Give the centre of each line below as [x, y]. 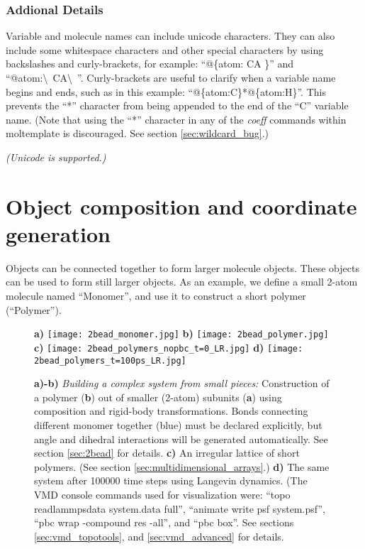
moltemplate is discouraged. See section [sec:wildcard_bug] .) [137, 133]
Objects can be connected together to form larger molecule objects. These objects [182, 267]
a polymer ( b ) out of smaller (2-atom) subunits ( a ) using [158, 397]
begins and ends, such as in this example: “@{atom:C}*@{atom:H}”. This [166, 91]
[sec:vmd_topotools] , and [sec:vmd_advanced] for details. [159, 536]
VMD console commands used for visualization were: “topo [162, 494]
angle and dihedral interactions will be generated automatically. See [181, 439]
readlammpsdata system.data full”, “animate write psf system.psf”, [180, 508]
